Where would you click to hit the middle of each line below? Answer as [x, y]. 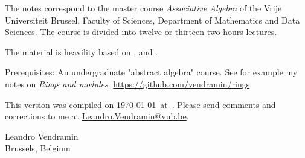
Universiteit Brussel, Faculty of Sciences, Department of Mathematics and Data [152, 20]
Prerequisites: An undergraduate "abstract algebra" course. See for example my [151, 72]
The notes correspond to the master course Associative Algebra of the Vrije [143, 8]
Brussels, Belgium [38, 148]
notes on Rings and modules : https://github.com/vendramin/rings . [129, 84]
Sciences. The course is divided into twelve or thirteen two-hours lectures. [141, 32]
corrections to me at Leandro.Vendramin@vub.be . [97, 116]
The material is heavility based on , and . [81, 52]
